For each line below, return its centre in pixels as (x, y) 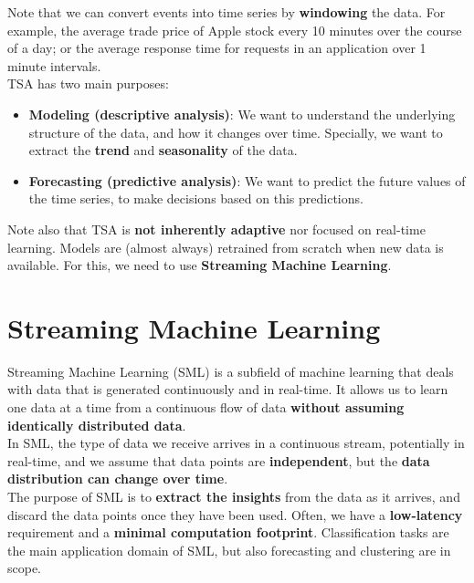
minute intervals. (54, 65)
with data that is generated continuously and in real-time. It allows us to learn (228, 389)
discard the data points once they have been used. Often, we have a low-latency (235, 514)
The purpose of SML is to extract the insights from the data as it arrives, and (234, 496)
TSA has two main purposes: (88, 83)
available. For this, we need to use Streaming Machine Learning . (200, 265)
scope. (25, 568)
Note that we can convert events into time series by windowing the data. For (226, 12)
